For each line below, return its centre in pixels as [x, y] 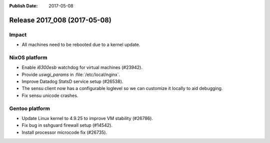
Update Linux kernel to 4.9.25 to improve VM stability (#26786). [87, 118]
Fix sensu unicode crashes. [50, 95]
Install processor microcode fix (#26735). [64, 132]
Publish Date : [23, 6]
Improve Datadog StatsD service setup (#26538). [72, 81]
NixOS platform [28, 57]
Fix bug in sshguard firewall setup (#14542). [67, 125]
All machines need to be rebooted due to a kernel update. [81, 44]
